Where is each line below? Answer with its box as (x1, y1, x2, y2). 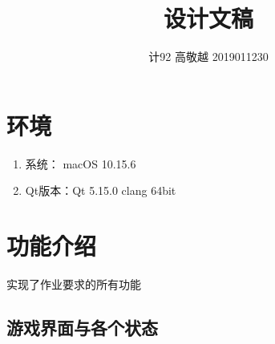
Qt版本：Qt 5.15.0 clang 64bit (25, 182, 176, 199)
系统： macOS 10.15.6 (25, 155, 136, 172)
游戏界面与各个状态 (6, 314, 158, 339)
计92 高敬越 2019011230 (148, 48, 269, 65)
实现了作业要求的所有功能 (6, 275, 141, 292)
